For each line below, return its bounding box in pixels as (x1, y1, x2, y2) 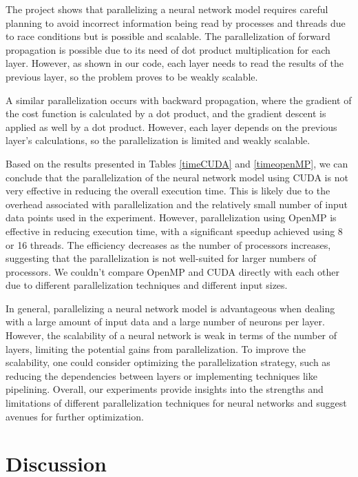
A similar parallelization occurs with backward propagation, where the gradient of (6, 92, 352, 107)
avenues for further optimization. (6, 409, 144, 423)
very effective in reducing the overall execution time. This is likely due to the (6, 183, 330, 198)
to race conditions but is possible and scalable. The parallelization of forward (6, 29, 330, 43)
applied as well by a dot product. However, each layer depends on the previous (6, 119, 337, 134)
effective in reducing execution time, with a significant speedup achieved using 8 (6, 223, 343, 238)
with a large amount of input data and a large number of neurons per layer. (6, 314, 325, 329)
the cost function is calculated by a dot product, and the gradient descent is (6, 106, 326, 121)
